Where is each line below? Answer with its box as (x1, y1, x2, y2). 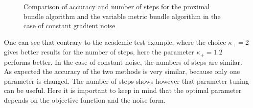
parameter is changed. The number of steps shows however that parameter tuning (4, 75, 249, 86)
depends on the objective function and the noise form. (4, 95, 166, 105)
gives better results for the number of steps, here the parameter (4, 47, 194, 57)
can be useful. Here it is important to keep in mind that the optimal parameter (4, 85, 242, 95)
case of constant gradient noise (23, 20, 115, 31)
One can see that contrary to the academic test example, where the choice (4, 36, 226, 47)
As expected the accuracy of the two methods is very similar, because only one (4, 66, 240, 76)
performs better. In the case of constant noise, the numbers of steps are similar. (4, 56, 242, 67)
